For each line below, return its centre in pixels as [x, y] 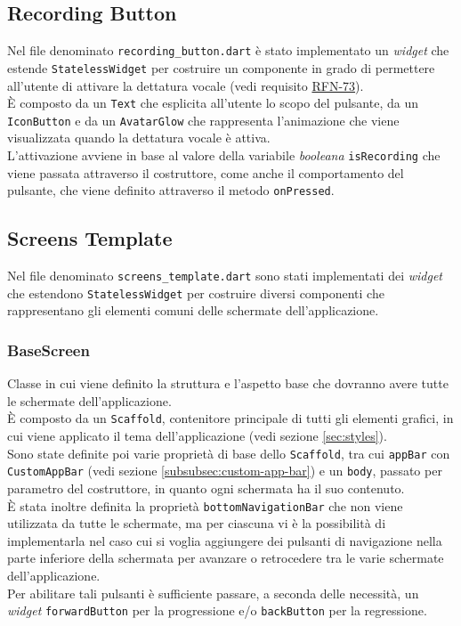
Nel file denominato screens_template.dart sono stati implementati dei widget [225, 276]
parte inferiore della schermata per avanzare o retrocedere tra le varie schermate [226, 558]
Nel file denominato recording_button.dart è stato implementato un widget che [228, 50]
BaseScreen [49, 350]
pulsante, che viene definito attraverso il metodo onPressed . [171, 190]
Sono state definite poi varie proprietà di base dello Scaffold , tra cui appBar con [229, 453]
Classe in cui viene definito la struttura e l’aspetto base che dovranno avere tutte [228, 383]
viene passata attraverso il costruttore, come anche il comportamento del [206, 172]
